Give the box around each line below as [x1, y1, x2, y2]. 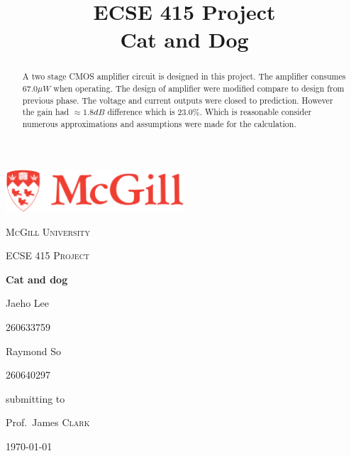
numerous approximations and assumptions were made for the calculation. [22, 117, 296, 129]
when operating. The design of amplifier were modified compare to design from [53, 82, 345, 94]
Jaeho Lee [6, 295, 50, 310]
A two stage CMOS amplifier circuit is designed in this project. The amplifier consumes [22, 70, 346, 82]
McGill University [6, 224, 90, 239]
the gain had [22, 106, 69, 118]
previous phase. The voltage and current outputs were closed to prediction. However [22, 94, 333, 106]
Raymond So [6, 343, 61, 358]
